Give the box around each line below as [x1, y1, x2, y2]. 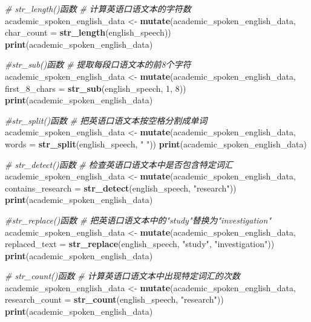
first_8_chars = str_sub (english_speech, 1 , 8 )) [5, 82, 186, 94]
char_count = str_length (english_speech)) [5, 26, 171, 39]
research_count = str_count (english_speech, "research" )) [5, 293, 224, 306]
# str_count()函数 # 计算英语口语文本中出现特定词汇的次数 [5, 269, 240, 282]
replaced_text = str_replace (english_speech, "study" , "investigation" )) [5, 237, 275, 250]
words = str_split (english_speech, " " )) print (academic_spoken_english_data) [5, 137, 307, 150]
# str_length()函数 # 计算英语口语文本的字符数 [5, 2, 191, 14]
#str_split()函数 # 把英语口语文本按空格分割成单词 [5, 114, 208, 126]
